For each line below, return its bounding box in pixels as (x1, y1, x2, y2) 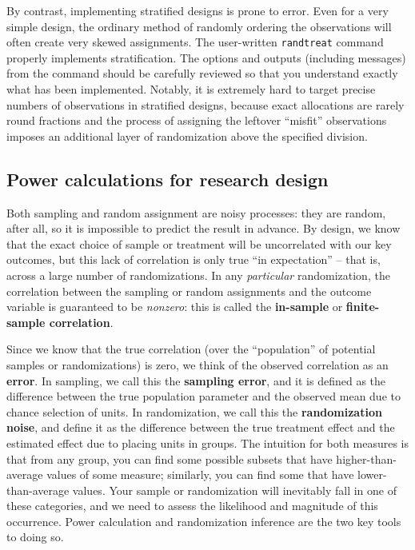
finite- (345, 298, 380, 315)
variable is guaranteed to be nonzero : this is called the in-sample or (6, 298, 343, 315)
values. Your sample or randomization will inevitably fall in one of (72, 481, 397, 498)
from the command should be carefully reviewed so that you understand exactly (6, 65, 398, 82)
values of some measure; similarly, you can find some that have (46, 466, 354, 483)
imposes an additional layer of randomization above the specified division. (6, 127, 368, 144)
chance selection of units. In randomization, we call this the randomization (6, 403, 382, 420)
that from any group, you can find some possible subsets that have (6, 450, 333, 467)
